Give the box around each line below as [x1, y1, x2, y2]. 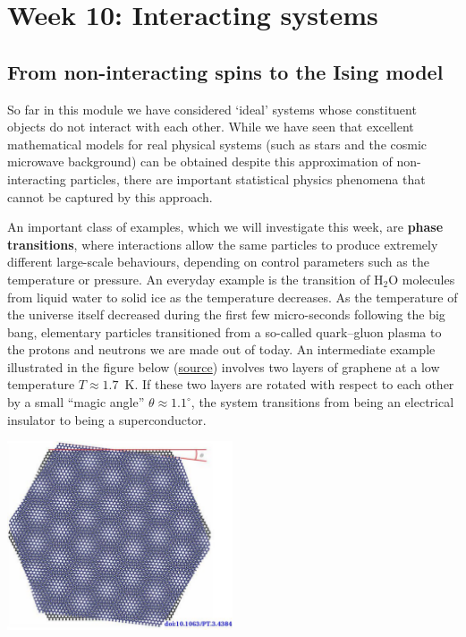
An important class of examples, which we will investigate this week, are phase [7, 217, 444, 236]
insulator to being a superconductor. [7, 410, 207, 429]
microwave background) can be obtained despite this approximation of [7, 152, 393, 171]
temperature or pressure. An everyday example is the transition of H [7, 269, 384, 288]
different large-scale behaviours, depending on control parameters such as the [7, 252, 429, 271]
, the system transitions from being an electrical [191, 393, 454, 412]
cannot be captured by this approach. [7, 187, 213, 206]
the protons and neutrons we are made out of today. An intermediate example [7, 340, 436, 359]
